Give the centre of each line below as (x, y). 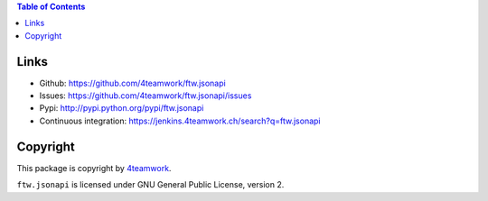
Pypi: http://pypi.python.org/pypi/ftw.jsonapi (122, 108)
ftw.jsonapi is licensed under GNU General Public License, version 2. (150, 185)
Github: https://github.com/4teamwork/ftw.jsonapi (132, 83)
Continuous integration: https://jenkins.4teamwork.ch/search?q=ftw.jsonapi (180, 121)
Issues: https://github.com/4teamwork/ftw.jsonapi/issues (145, 96)
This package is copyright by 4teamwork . (94, 168)
